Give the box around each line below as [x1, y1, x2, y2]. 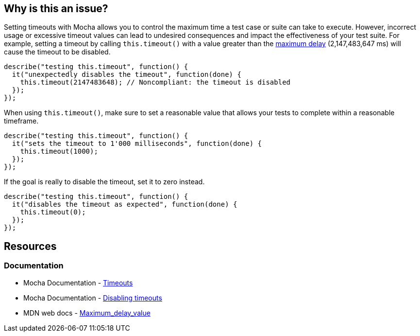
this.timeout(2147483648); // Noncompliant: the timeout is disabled [20, 78, 291, 87]
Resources [4, 240, 57, 252]
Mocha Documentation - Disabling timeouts [23, 293, 162, 302]
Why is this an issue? [4, 2, 108, 15]
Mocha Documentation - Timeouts [23, 278, 133, 287]
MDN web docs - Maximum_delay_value [23, 308, 151, 317]
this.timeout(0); [20, 208, 86, 216]
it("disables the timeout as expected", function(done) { [12, 200, 237, 209]
